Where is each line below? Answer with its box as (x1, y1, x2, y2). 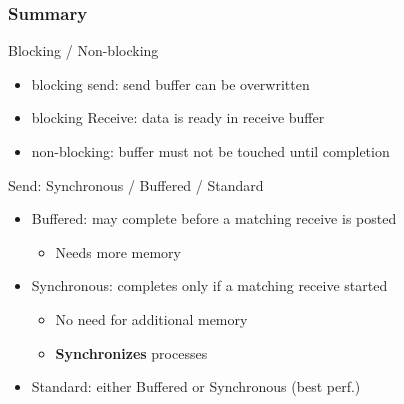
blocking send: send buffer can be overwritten (31, 73, 310, 94)
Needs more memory (55, 241, 181, 262)
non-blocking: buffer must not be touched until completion (31, 141, 390, 161)
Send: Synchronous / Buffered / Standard (8, 174, 264, 195)
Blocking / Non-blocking (8, 40, 159, 61)
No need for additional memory (55, 308, 248, 329)
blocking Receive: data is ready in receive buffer (31, 107, 325, 128)
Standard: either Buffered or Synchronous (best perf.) (31, 376, 361, 397)
